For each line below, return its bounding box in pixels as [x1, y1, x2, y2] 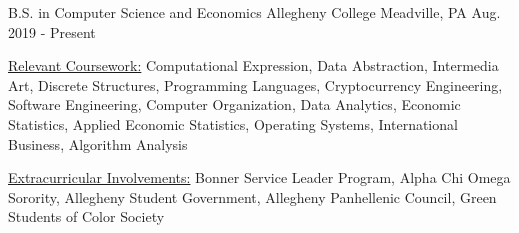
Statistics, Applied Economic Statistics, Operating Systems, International [8, 113, 458, 134]
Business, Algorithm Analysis [8, 133, 188, 154]
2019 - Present [8, 21, 96, 42]
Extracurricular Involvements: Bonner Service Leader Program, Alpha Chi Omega [8, 167, 511, 188]
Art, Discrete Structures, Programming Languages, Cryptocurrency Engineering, [8, 74, 503, 95]
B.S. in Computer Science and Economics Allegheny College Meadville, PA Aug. [8, 2, 501, 22]
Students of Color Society [8, 206, 165, 227]
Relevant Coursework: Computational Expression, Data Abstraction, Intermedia [8, 55, 499, 76]
